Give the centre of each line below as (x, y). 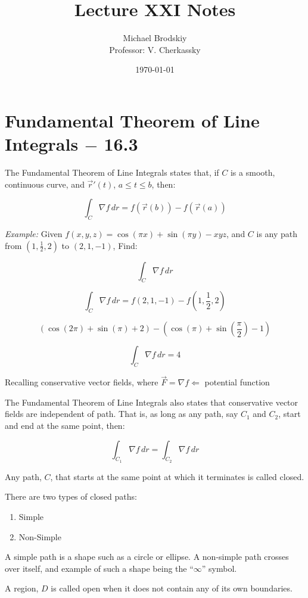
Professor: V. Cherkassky (155, 49)
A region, (22, 588)
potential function (237, 382)
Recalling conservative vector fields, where (82, 382)
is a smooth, (253, 172)
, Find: (125, 245)
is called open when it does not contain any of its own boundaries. (172, 588)
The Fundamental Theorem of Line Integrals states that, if (112, 172)
